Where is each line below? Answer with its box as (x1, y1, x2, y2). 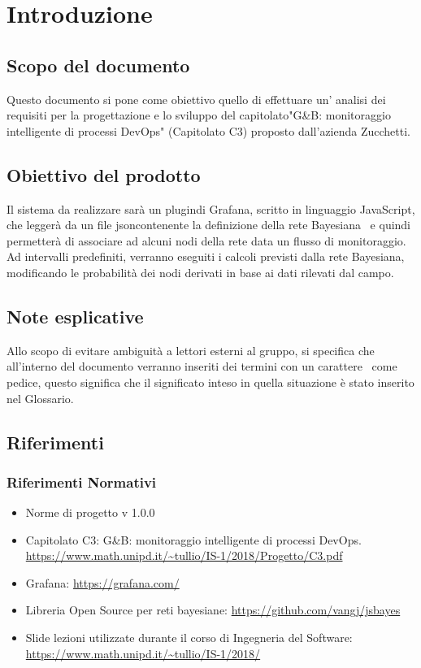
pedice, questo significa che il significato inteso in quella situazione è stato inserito (7, 373, 414, 390)
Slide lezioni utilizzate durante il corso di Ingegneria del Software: (25, 629, 353, 646)
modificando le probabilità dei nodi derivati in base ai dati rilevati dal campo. (7, 263, 394, 280)
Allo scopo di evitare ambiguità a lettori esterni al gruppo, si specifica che (7, 341, 375, 358)
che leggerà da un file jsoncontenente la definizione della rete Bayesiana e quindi (7, 216, 411, 233)
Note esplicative (7, 303, 144, 328)
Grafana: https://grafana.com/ (25, 574, 180, 591)
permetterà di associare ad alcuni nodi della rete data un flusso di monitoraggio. (7, 232, 406, 249)
